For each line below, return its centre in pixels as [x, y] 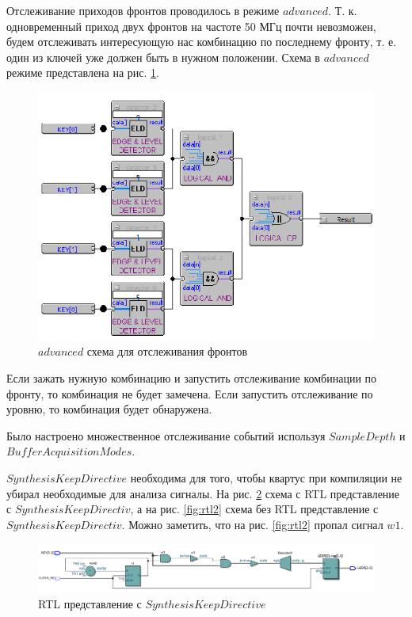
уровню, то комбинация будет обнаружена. [109, 409]
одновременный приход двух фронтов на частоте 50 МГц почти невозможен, [191, 26]
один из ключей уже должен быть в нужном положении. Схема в [163, 57]
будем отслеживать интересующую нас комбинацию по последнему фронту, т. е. [202, 42]
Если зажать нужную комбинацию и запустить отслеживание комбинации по [192, 377]
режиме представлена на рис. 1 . [83, 72]
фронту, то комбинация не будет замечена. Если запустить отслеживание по [190, 393]
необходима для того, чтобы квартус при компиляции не [266, 477]
